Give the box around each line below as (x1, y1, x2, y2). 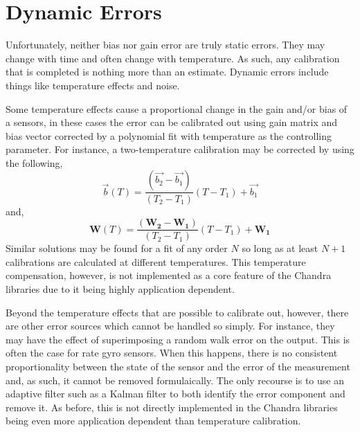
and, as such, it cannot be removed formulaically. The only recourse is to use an (6, 372, 344, 387)
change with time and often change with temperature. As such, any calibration (6, 51, 340, 65)
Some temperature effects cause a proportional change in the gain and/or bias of (6, 101, 348, 116)
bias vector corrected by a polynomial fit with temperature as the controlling (6, 128, 332, 143)
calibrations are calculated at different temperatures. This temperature (6, 254, 306, 269)
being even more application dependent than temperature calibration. (6, 413, 301, 428)
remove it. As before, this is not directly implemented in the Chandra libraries (6, 399, 338, 414)
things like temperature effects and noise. (6, 78, 180, 92)
